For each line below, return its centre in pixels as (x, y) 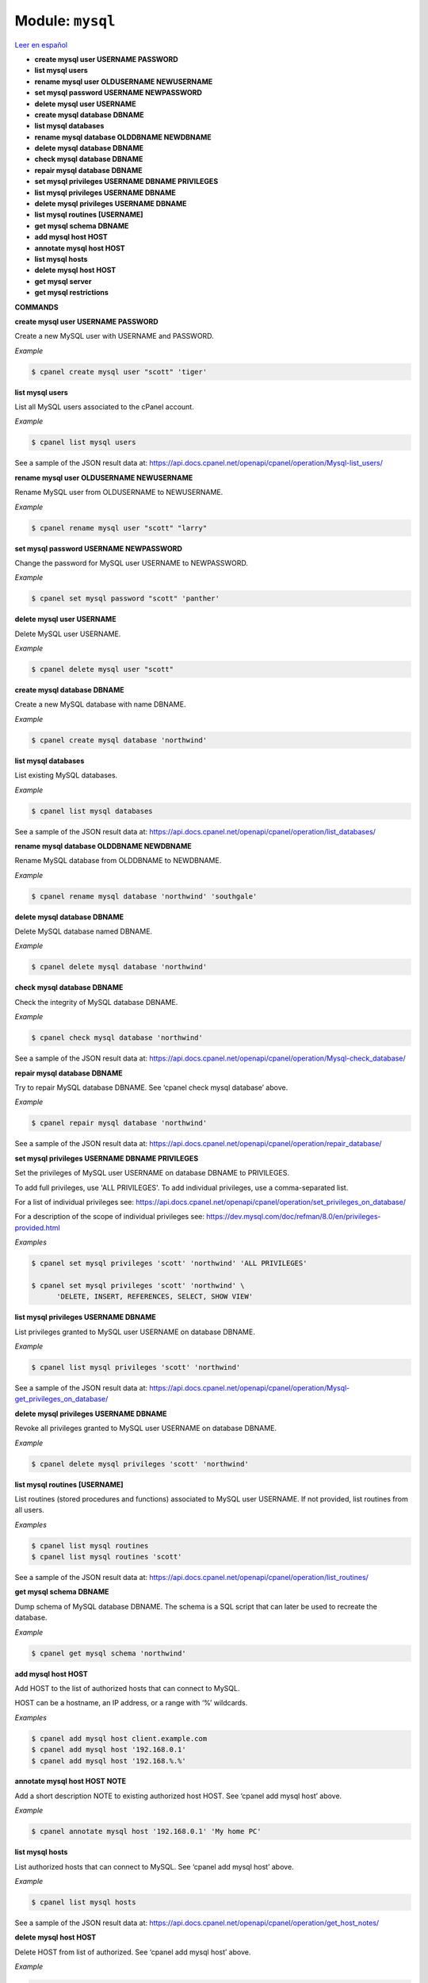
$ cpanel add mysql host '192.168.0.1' (109, 1750)
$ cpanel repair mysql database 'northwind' (119, 1123)
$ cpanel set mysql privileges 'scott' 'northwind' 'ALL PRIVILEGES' (169, 1264)
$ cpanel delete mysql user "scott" (103, 669)
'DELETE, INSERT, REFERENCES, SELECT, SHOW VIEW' (155, 1296)
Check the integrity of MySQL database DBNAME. (96, 1002)
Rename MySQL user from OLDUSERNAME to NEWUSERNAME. (119, 493)
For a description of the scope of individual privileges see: (110, 1217)
